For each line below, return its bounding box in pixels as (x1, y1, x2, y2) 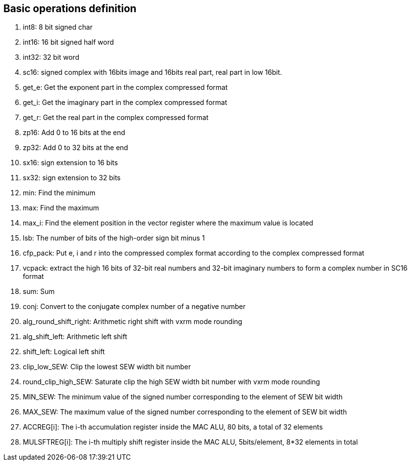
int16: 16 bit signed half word (23, 38, 114, 47)
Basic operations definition (3, 2, 137, 15)
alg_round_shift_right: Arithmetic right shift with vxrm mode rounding (23, 317, 243, 326)
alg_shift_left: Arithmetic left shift (23, 332, 127, 341)
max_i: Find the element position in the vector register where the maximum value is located (23, 219, 313, 227)
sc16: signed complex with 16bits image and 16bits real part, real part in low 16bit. (23, 68, 282, 77)
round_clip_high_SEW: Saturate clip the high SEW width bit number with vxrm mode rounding (23, 378, 320, 386)
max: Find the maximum (23, 204, 99, 212)
